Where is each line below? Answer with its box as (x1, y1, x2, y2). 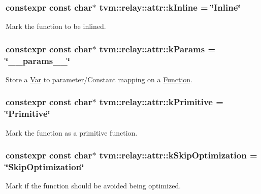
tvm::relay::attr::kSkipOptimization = (99, 149, 257, 161)
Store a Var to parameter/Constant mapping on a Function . (6, 74, 192, 84)
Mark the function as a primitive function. (6, 127, 138, 138)
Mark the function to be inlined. (6, 21, 106, 31)
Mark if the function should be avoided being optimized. (6, 180, 181, 191)
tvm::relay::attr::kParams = (99, 42, 216, 55)
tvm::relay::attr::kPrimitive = (99, 95, 223, 108)
